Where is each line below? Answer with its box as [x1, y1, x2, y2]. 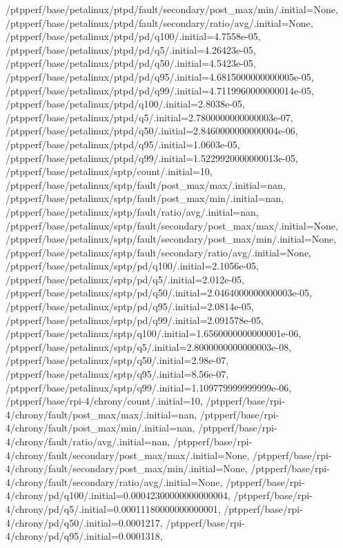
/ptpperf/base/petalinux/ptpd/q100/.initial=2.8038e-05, [6, 97, 245, 111]
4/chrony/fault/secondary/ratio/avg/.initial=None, [6, 474, 223, 489]
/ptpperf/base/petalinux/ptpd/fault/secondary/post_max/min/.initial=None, [6, 2, 338, 16]
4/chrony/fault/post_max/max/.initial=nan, [6, 407, 197, 421]
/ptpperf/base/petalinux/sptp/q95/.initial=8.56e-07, [6, 367, 229, 381]
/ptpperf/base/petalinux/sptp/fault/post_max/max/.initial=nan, [6, 177, 286, 192]
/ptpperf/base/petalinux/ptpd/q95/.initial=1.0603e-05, [6, 136, 240, 151]
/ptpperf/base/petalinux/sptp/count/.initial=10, [6, 164, 213, 179]
